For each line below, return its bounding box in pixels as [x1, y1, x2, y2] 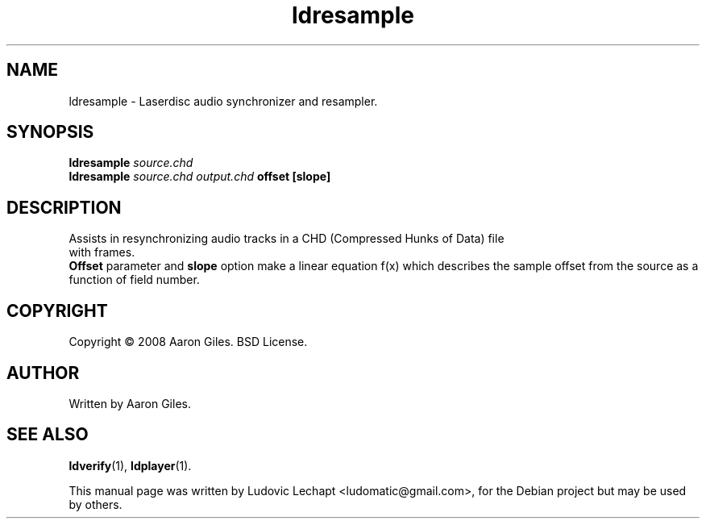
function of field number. [69, 273, 200, 287]
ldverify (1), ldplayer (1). [69, 458, 192, 473]
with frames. [69, 245, 135, 260]
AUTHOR [6, 362, 80, 383]
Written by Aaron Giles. [69, 396, 191, 410]
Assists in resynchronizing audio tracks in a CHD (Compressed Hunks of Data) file [69, 231, 505, 246]
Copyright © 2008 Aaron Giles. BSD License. [69, 335, 308, 349]
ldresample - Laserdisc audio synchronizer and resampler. [69, 94, 378, 108]
